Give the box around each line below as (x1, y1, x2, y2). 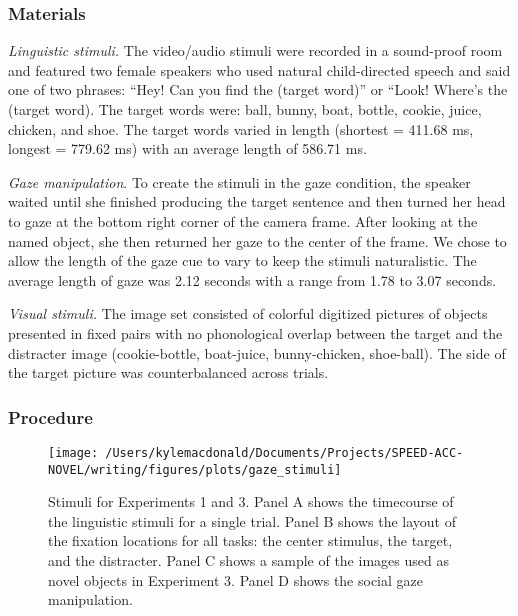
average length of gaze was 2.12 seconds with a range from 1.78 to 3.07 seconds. (8, 269, 497, 290)
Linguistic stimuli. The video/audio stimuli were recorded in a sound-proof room (8, 40, 503, 61)
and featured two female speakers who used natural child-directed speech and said (8, 59, 511, 80)
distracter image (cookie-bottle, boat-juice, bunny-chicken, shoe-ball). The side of (8, 342, 506, 363)
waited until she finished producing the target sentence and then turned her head (8, 191, 506, 212)
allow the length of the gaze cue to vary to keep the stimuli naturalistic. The (8, 250, 477, 271)
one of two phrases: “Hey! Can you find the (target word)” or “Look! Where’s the (8, 79, 508, 100)
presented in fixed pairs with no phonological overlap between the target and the (8, 322, 503, 343)
